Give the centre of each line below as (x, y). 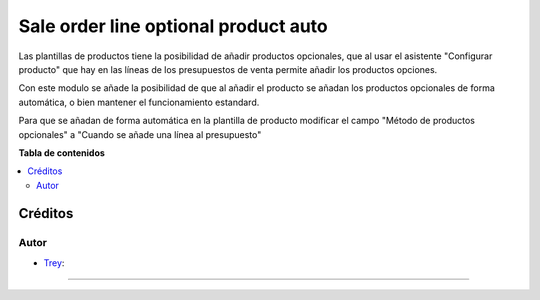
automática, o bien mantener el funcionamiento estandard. (139, 102)
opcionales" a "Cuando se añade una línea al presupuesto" (140, 134)
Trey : (54, 262)
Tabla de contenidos (61, 152)
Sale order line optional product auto (173, 26)
